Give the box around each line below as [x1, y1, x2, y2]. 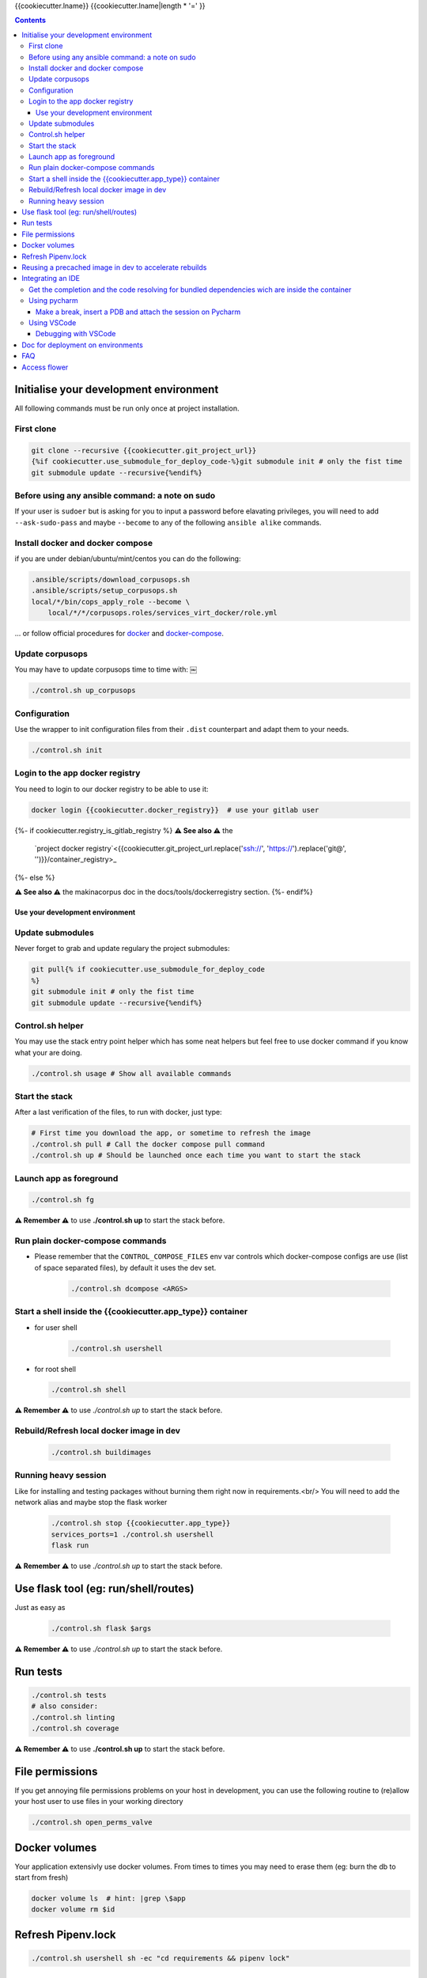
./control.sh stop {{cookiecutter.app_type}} [51, 1519, 231, 1528]
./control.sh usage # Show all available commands [31, 1069, 232, 1078]
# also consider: [31, 1702, 99, 1711]
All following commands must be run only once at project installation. [14, 404, 240, 413]
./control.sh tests [31, 1690, 107, 1699]
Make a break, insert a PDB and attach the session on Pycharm [36, 307, 241, 316]
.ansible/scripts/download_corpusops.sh [31, 574, 190, 584]
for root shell [34, 1364, 77, 1374]
